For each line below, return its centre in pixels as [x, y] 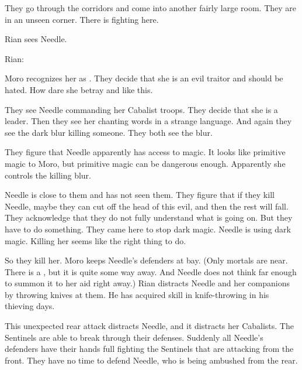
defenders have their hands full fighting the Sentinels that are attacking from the [149, 349]
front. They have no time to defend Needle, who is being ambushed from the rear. [151, 360]
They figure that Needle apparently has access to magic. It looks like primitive [145, 152]
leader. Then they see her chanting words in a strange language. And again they [148, 121]
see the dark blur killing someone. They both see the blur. [109, 132]
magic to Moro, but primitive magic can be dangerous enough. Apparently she [145, 163]
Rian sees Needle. [36, 39]
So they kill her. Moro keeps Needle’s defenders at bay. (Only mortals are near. [146, 260]
